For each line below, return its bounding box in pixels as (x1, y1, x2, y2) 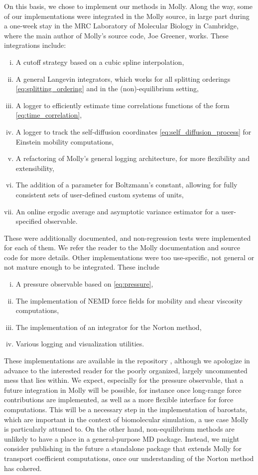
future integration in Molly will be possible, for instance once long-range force (4, 384, 242, 395)
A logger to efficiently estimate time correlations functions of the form (15, 100, 230, 110)
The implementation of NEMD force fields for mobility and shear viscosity (15, 295, 243, 306)
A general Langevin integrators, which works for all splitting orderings (15, 73, 231, 84)
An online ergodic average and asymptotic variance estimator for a (15, 206, 219, 216)
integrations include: (4, 40, 66, 50)
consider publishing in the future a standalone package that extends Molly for (4, 443, 242, 454)
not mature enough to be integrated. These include (4, 262, 160, 272)
